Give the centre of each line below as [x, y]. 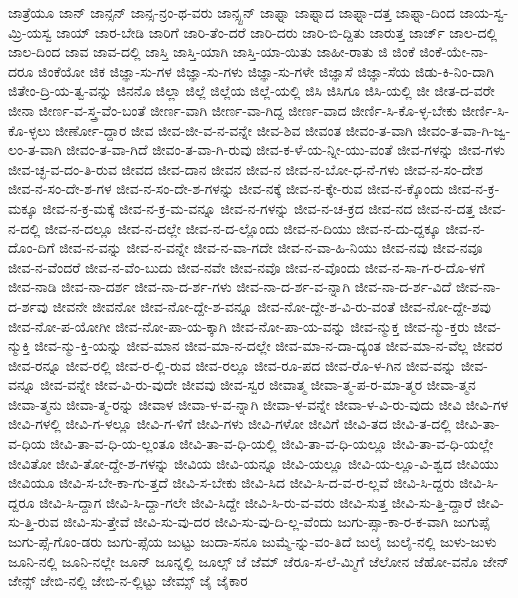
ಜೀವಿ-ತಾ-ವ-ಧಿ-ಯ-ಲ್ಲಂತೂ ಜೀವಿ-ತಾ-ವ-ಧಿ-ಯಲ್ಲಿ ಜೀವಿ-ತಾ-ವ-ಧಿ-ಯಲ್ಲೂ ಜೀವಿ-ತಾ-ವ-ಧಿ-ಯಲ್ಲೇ [272, 443]
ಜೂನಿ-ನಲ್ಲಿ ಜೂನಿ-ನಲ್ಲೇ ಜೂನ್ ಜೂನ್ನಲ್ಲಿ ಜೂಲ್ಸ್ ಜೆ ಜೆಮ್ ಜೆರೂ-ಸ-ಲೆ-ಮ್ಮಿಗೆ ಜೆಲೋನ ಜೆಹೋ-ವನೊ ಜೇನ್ [259, 560]
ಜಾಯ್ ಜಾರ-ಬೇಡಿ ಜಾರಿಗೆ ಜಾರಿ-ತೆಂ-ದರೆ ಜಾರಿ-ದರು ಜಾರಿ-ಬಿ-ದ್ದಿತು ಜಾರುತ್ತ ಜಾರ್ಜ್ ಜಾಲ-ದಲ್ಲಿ [277, 31]
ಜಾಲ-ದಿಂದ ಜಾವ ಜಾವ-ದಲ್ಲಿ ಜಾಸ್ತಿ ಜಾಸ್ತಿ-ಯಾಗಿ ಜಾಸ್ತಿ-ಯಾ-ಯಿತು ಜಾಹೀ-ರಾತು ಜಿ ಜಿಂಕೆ [211, 51]
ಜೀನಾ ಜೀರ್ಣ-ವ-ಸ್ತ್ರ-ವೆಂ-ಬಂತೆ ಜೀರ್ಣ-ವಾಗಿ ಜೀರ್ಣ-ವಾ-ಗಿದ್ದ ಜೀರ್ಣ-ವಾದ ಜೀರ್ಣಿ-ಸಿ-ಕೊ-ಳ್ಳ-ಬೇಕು [233, 109]
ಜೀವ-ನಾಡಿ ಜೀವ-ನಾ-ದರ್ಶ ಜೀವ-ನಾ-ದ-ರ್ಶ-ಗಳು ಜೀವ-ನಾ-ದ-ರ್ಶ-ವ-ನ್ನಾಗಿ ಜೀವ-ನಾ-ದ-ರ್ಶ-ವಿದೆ [230, 286]
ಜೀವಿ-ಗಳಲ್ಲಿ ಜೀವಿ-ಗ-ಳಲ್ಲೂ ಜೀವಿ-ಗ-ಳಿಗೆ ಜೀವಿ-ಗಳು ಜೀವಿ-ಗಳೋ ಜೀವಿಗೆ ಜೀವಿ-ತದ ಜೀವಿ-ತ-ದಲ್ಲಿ [229, 423]
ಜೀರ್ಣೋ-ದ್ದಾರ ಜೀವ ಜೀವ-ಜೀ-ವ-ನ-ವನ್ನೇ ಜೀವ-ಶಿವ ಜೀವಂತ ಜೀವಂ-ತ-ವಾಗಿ [234, 129]
